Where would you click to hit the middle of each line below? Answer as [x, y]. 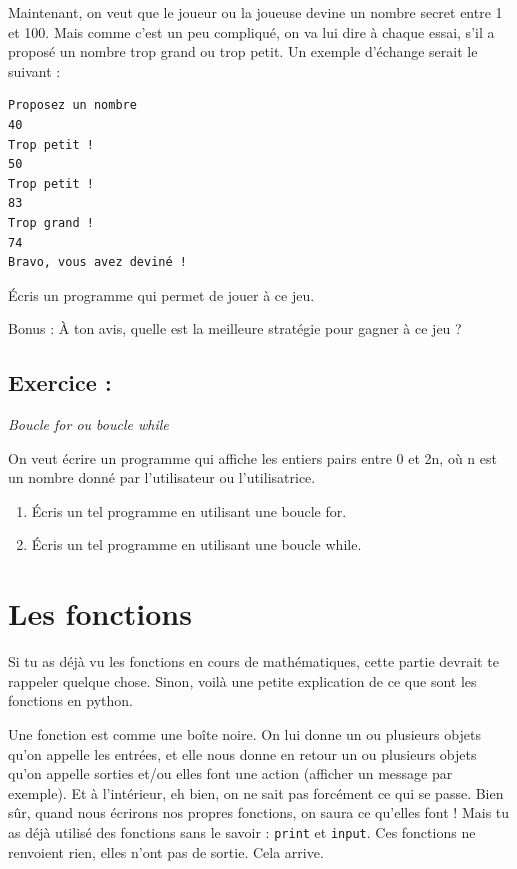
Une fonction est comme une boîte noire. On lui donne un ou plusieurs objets [244, 733]
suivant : [34, 70]
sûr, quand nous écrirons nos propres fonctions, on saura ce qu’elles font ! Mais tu [259, 812]
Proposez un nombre [72, 105]
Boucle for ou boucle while [88, 424]
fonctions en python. [70, 700]
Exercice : [60, 382]
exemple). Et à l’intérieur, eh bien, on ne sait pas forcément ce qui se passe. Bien [256, 792]
